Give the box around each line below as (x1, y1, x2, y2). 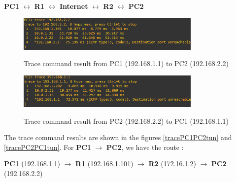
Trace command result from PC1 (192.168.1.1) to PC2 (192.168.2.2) (24, 58, 229, 69)
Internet (60, 1, 88, 11)
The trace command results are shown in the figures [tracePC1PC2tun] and (4, 132, 232, 143)
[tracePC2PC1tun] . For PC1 (4, 142, 91, 152)
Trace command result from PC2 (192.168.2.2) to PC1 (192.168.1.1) (24, 115, 229, 126)
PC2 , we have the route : (106, 142, 184, 152)
